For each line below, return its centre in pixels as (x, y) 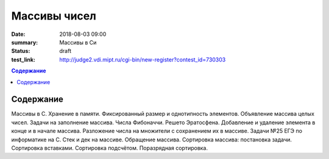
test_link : (23, 59)
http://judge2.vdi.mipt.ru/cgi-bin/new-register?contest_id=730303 (143, 59)
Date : (18, 34)
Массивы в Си (78, 42)
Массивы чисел (54, 16)
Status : (21, 51)
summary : (25, 42)
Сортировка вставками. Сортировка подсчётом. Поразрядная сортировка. (110, 148)
